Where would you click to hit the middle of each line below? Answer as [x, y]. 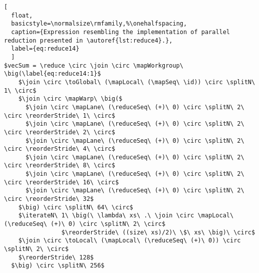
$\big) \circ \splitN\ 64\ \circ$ [76, 207]
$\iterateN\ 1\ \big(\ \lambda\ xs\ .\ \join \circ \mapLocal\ [126, 216]
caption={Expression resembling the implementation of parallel [121, 32]
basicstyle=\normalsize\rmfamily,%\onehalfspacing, [99, 24]
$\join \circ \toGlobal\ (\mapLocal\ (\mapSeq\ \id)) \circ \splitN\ [137, 82]
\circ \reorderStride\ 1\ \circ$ [60, 115]
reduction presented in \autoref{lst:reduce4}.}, [88, 40]
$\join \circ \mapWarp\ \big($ [70, 99]
